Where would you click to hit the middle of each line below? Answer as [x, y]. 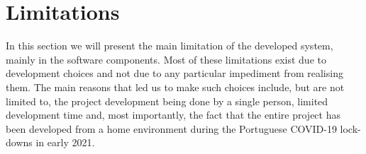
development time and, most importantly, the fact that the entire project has [173, 115]
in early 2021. [65, 142]
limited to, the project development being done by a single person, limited [167, 101]
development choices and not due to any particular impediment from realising [174, 73]
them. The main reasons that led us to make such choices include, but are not [175, 87]
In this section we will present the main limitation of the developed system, [170, 46]
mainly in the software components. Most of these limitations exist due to [166, 59]
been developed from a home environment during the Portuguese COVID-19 [171, 128]
